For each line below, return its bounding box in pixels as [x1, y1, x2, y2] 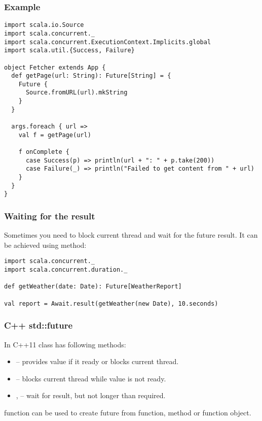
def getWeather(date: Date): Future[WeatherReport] [4, 283, 182, 290]
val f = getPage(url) [18, 131, 91, 139]
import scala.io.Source [4, 21, 84, 29]
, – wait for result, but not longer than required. [16, 390, 166, 401]
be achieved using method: [4, 239, 87, 250]
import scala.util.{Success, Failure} [4, 47, 135, 54]
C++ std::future [4, 319, 73, 332]
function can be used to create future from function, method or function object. [4, 407, 251, 417]
